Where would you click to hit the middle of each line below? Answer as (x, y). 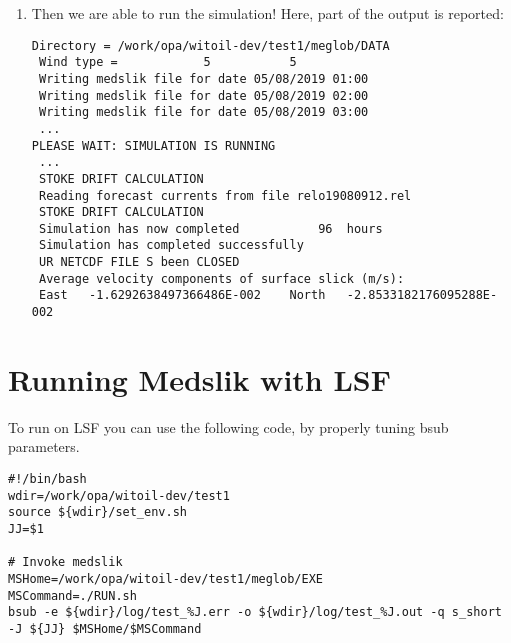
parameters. (44, 446)
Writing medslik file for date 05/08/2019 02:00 (203, 95)
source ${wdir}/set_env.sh (97, 512)
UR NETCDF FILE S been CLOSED (139, 262)
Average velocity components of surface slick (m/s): (221, 278)
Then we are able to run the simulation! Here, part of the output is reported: (267, 13)
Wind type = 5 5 (167, 62)
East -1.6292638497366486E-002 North (182, 295)
